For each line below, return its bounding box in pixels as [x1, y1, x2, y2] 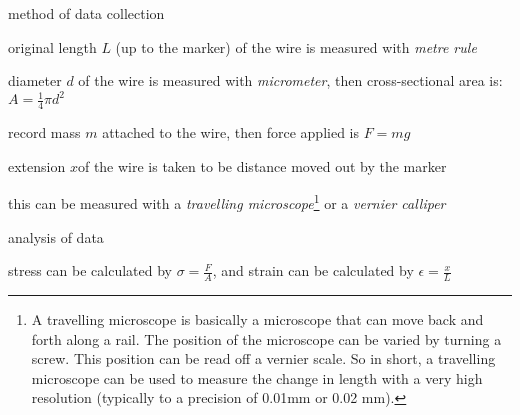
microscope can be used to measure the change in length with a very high [31, 367, 483, 388]
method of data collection [8, 3, 165, 23]
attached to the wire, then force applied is [102, 122, 359, 143]
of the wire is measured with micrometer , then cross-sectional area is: [78, 70, 503, 91]
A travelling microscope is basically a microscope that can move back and [31, 308, 484, 329]
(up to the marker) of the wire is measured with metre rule [115, 36, 477, 57]
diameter [8, 70, 62, 91]
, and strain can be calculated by [212, 260, 414, 281]
